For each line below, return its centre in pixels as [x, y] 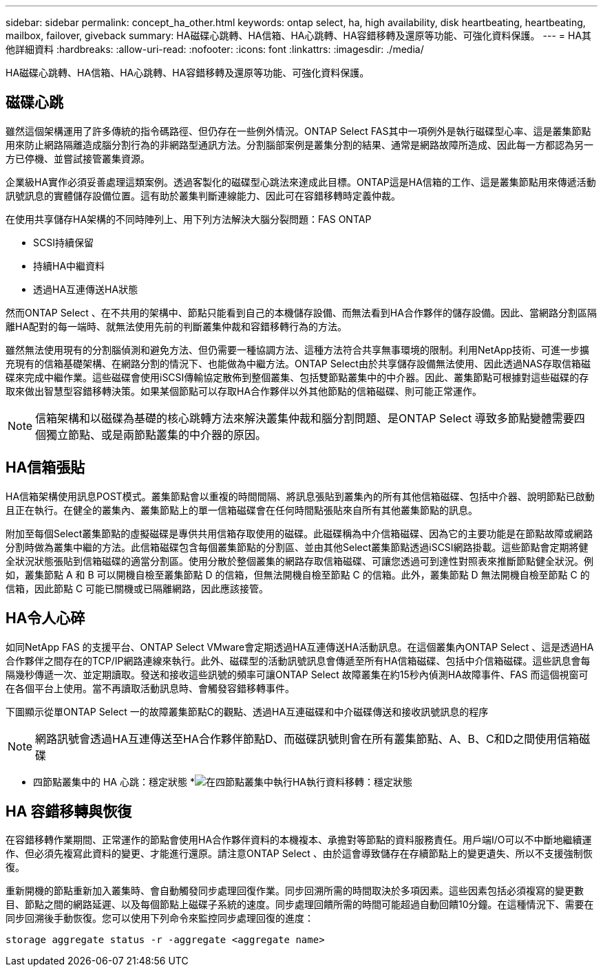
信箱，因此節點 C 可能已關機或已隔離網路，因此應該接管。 [137, 588]
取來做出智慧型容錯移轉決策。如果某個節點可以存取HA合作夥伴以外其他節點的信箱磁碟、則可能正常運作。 [244, 391]
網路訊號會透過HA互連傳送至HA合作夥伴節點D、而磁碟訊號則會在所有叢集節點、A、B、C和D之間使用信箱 [307, 738]
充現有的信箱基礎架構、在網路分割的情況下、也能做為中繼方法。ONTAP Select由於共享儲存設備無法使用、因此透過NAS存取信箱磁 [298, 363]
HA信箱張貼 [45, 468]
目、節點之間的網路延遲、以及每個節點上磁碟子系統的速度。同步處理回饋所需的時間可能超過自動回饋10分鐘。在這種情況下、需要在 [300, 905]
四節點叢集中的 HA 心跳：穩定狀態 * [114, 781]
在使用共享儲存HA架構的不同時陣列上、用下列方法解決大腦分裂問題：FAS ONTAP [189, 219]
